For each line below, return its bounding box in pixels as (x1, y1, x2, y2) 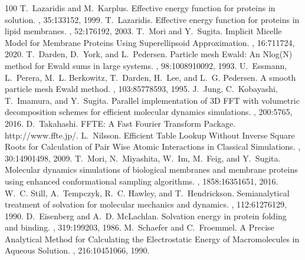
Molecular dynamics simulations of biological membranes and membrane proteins (5, 163, 298, 176)
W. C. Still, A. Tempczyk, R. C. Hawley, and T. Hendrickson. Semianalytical (5, 186, 290, 199)
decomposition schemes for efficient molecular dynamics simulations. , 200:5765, (5, 106, 293, 118)
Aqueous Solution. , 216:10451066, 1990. (5, 244, 150, 256)
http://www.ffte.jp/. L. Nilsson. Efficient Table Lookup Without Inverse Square (5, 129, 295, 141)
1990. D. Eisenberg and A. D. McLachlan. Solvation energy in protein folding (5, 209, 287, 222)
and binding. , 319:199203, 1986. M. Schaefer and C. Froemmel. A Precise (5, 221, 274, 233)
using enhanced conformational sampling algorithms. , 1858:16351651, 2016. (5, 175, 278, 187)
